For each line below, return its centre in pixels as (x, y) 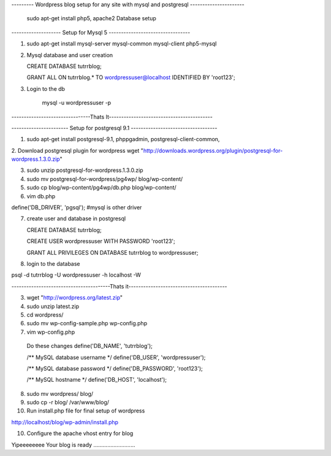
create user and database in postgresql (76, 218)
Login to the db (46, 88)
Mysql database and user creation (70, 55)
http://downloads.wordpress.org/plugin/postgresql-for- (213, 150)
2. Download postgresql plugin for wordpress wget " (78, 150)
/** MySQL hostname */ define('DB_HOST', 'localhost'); (97, 380)
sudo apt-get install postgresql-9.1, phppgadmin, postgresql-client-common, (123, 139)
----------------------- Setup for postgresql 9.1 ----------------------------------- (114, 128)
